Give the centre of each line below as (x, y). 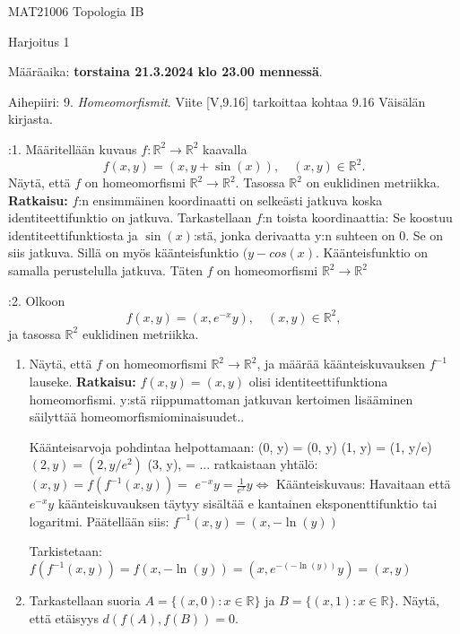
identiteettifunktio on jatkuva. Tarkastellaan (130, 217)
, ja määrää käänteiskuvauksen (341, 364)
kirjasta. (30, 119)
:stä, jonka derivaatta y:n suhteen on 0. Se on (318, 234)
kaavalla (225, 148)
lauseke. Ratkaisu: (82, 381)
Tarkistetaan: (65, 551)
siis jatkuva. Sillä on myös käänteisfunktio (123, 252)
